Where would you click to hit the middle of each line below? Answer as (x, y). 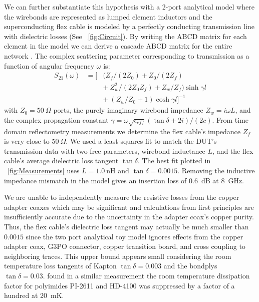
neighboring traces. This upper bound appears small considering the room (118, 256)
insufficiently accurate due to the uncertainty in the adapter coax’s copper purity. (129, 217)
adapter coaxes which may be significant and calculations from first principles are (129, 207)
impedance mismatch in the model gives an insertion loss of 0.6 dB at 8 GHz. (124, 180)
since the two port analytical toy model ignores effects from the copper (135, 236)
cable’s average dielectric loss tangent (61, 161)
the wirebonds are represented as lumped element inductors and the (108, 16)
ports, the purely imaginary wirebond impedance (128, 110)
